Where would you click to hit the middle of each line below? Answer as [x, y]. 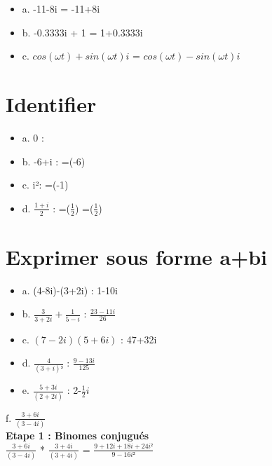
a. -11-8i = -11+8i [61, 8]
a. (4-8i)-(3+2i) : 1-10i [70, 290]
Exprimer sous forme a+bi [136, 256]
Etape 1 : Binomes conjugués [77, 436]
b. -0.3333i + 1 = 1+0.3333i [82, 32]
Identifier [51, 103]
